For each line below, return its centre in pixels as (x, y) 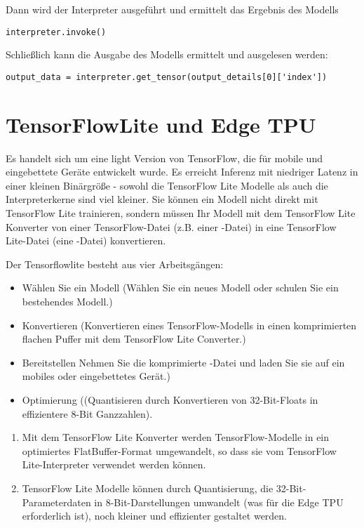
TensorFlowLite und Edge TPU (161, 124)
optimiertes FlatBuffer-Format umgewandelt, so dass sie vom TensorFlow (179, 450)
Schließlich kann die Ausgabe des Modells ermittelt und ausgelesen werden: (167, 54)
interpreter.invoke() (56, 32)
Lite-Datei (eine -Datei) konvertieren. (86, 240)
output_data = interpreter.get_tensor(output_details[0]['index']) (167, 77)
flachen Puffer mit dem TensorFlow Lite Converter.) (134, 339)
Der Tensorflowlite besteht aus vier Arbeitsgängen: (115, 264)
